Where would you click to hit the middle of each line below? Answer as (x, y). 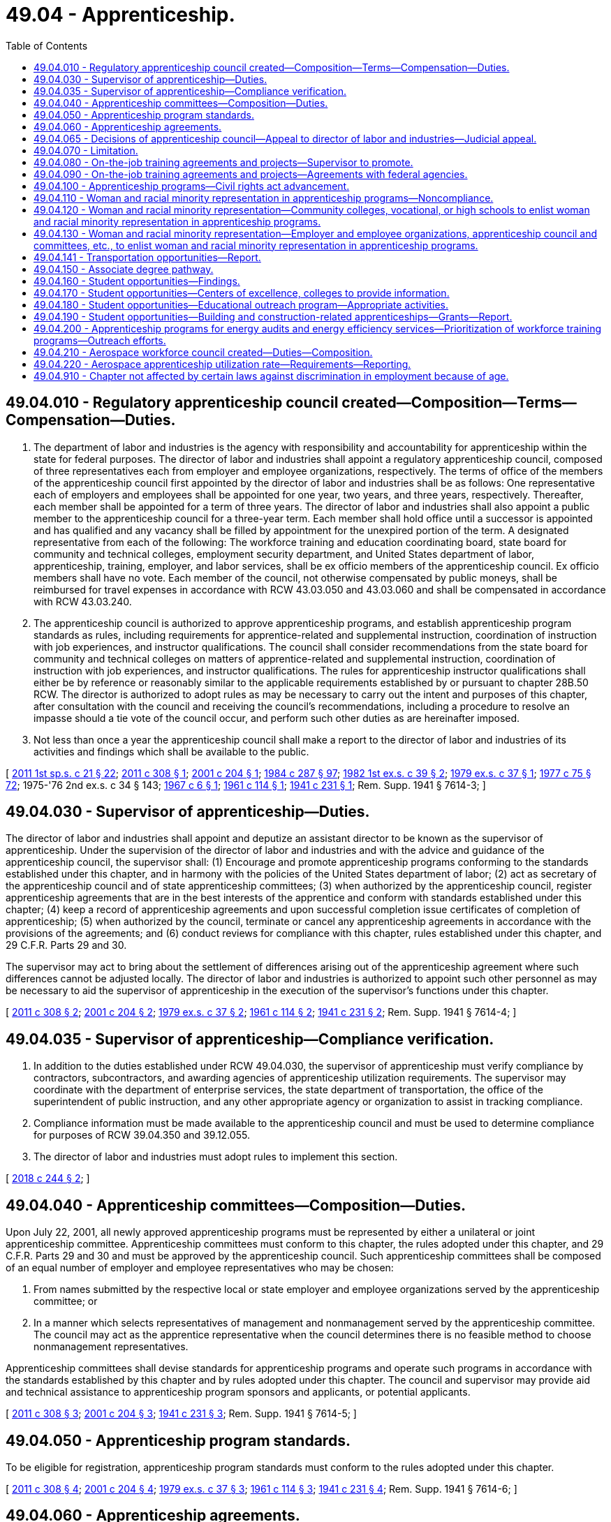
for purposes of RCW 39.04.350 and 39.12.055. (142, 1135)
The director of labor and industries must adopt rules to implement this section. (216, 1157)
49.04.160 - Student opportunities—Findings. (137, 281)
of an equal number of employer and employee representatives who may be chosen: (200, 1268)
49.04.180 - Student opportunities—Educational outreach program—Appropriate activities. (241, 304)
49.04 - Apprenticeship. (120, 15)
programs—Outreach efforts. (100, 340)
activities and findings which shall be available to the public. (171, 751)
